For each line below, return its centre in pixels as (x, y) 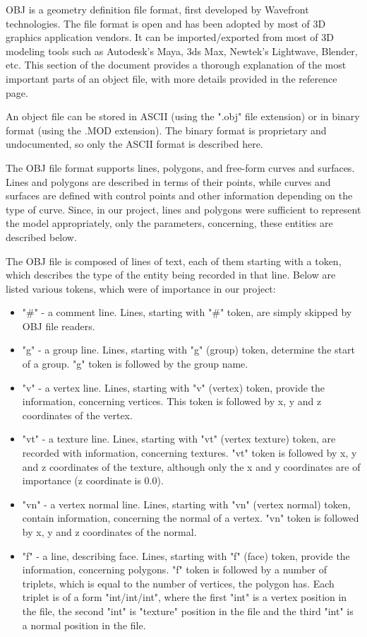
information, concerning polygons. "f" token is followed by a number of (174, 569)
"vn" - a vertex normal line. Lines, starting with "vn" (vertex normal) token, (186, 504)
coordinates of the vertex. (77, 415)
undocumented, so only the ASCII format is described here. (134, 144)
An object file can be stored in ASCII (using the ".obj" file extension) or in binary (183, 116)
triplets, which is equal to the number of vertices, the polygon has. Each (178, 583)
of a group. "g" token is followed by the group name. (135, 364)
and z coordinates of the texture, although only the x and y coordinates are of (191, 466)
